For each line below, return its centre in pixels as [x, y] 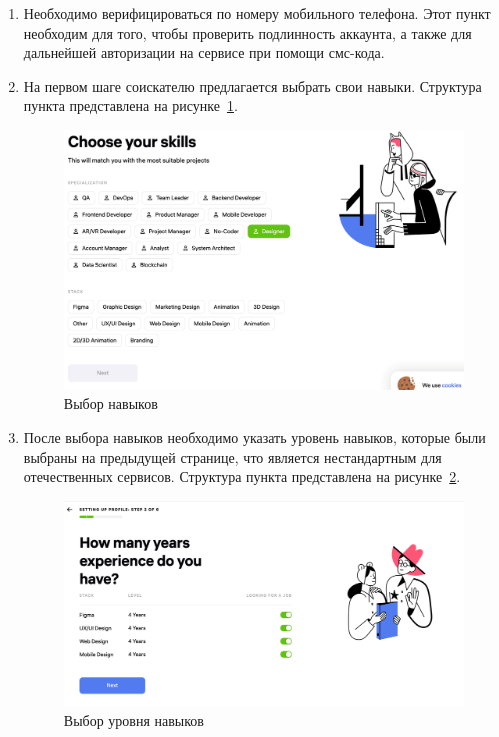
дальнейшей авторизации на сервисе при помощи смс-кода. [204, 52]
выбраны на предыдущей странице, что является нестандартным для [232, 456]
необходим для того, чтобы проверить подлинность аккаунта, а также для [247, 32]
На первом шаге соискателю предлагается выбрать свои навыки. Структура [252, 85]
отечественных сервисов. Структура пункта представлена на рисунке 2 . [242, 476]
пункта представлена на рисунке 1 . [130, 105]
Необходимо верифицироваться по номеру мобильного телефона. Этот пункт [257, 13]
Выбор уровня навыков [133, 719]
